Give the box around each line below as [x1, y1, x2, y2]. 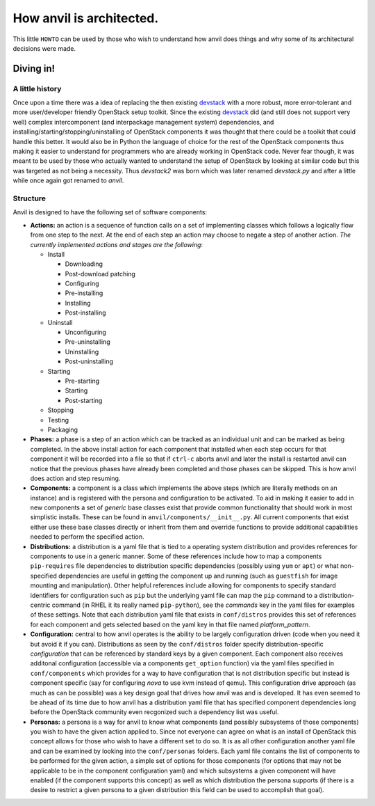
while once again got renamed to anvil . [12, 176, 124, 184]
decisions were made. [12, 44, 76, 52]
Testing [47, 416, 69, 424]
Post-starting [65, 396, 103, 404]
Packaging [47, 425, 78, 434]
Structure [12, 193, 47, 203]
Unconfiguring [65, 328, 107, 337]
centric [30, 601, 51, 609]
